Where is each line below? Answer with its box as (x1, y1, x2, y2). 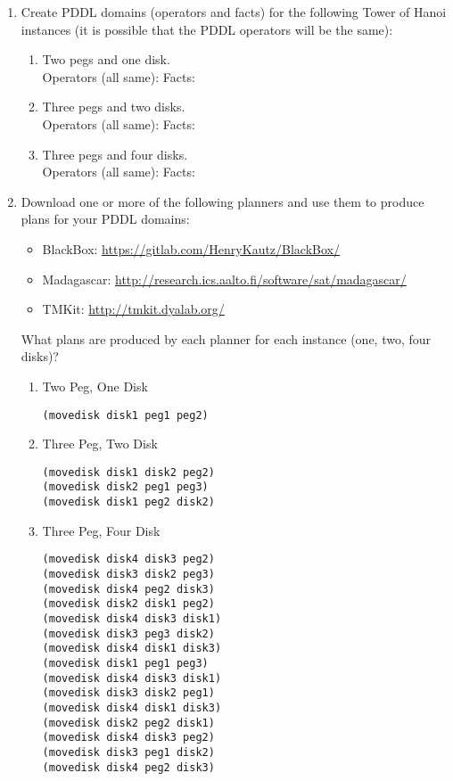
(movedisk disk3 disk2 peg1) (42, 686, 215, 700)
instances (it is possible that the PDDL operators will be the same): (21, 20, 393, 38)
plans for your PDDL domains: (21, 210, 190, 228)
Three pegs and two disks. (42, 97, 185, 116)
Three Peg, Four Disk (42, 521, 161, 539)
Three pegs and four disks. (42, 144, 188, 163)
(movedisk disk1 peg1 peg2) (42, 408, 209, 422)
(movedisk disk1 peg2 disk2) (42, 496, 215, 509)
